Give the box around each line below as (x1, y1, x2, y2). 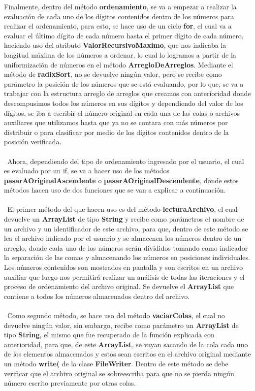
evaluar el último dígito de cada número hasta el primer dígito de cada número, (4, 30, 244, 40)
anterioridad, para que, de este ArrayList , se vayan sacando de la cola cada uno (4, 339, 248, 349)
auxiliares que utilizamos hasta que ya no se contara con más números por (4, 117, 228, 128)
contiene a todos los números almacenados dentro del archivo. (4, 291, 190, 301)
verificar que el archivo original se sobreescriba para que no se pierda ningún (4, 368, 234, 378)
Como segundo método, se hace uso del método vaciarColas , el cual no (7, 310, 225, 320)
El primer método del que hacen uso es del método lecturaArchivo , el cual (7, 204, 238, 214)
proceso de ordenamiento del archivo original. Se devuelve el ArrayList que (4, 281, 234, 292)
